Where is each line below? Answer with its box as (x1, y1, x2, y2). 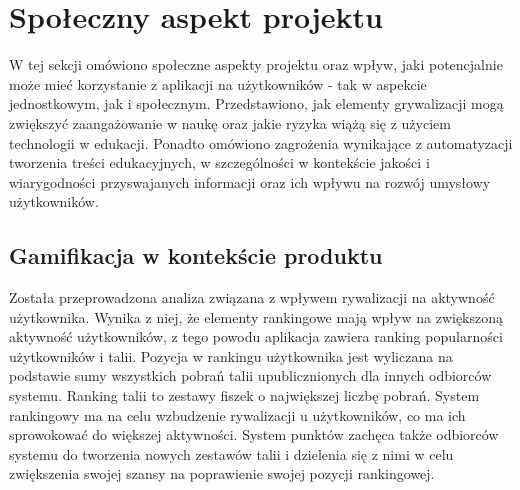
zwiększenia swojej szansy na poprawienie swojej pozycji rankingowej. (9, 463, 435, 484)
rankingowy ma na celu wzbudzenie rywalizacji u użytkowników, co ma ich (9, 404, 466, 425)
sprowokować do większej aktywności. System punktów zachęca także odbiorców (9, 424, 499, 445)
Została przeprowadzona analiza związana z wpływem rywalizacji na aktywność (9, 287, 495, 308)
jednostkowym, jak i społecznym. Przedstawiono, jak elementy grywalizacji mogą (9, 93, 504, 114)
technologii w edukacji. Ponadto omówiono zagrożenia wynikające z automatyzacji (9, 132, 513, 153)
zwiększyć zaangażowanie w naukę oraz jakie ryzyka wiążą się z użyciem (9, 112, 451, 133)
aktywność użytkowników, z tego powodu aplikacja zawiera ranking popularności (9, 326, 503, 347)
